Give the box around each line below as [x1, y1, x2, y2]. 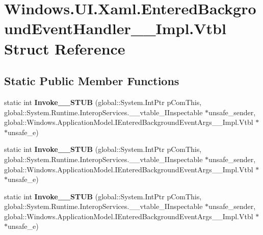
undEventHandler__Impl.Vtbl [4, 18, 226, 39]
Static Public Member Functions [4, 73, 179, 89]
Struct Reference [4, 38, 125, 59]
